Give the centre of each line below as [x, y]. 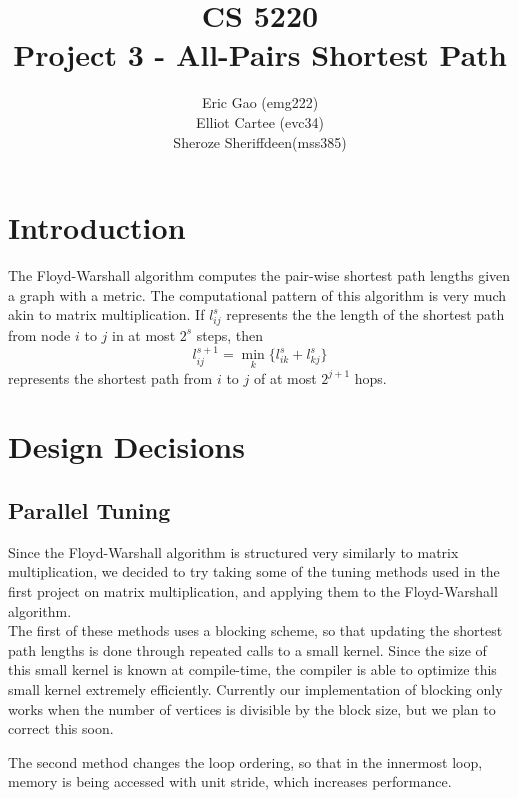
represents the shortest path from [110, 377]
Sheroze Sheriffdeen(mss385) [260, 141]
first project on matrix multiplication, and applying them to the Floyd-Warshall [253, 590]
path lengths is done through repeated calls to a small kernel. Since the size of [247, 649]
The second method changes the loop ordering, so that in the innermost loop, [245, 761]
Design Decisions [126, 446]
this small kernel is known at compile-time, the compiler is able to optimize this [252, 669]
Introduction [97, 227]
